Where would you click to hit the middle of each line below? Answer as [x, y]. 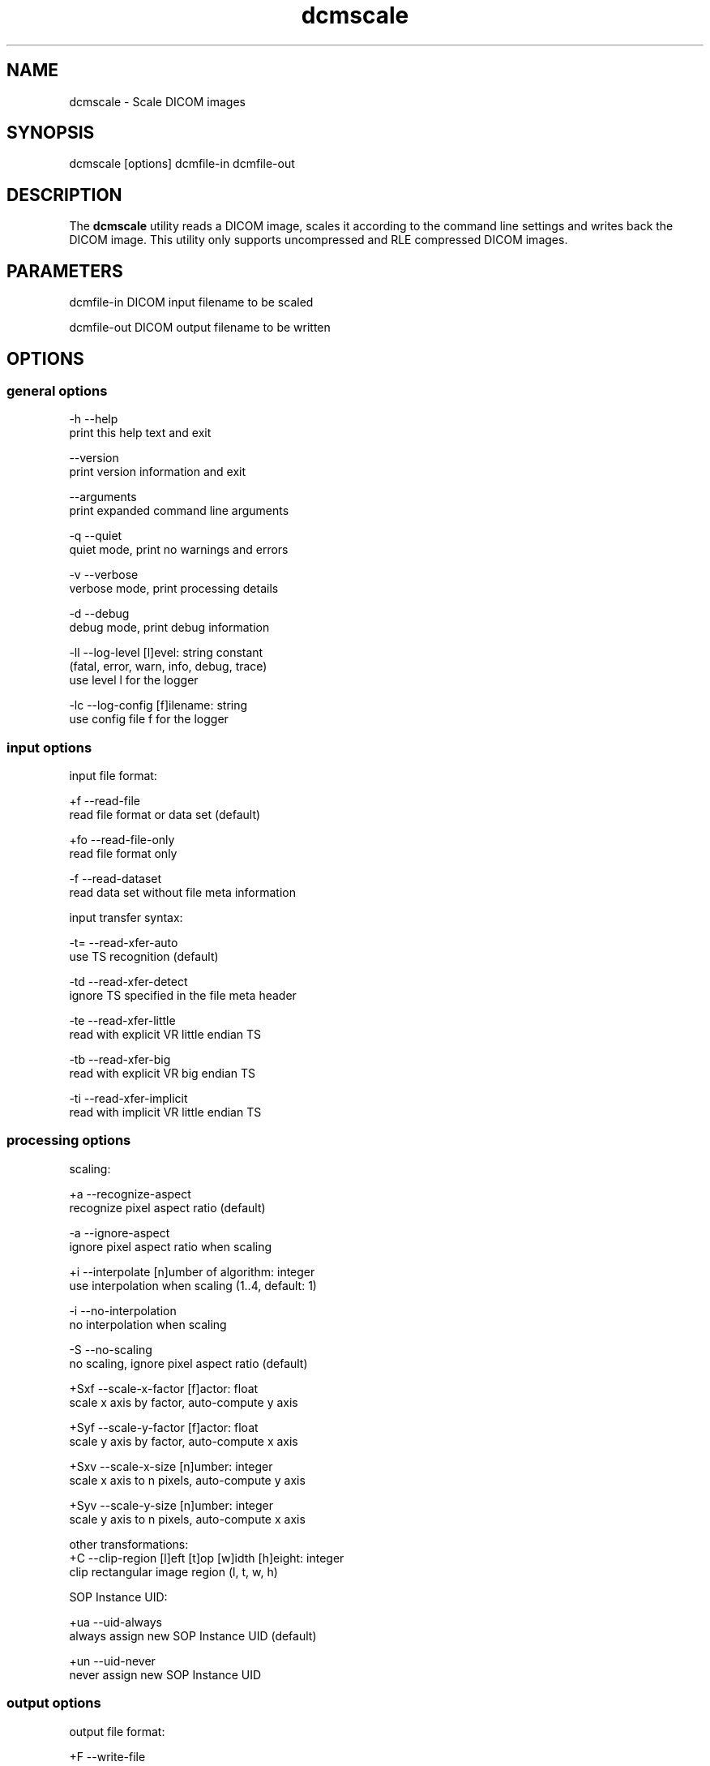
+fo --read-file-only [122, 840]
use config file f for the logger [149, 719]
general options [57, 390]
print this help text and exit [140, 433]
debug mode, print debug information [169, 628]
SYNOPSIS [51, 133]
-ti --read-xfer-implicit [128, 1099]
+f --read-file [105, 801]
